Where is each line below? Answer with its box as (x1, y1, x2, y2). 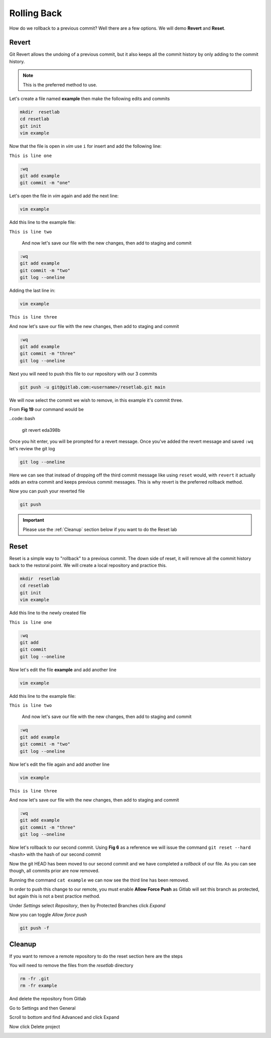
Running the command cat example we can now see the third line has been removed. (9, 877, 189, 883)
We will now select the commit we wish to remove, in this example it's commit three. (9, 397, 183, 403)
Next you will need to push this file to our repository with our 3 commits (9, 370, 158, 377)
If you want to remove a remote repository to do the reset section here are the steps (9, 953, 183, 959)
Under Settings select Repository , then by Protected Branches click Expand (9, 902, 166, 908)
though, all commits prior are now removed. (9, 868, 100, 874)
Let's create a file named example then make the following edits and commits (9, 96, 170, 102)
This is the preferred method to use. (23, 82, 97, 88)
